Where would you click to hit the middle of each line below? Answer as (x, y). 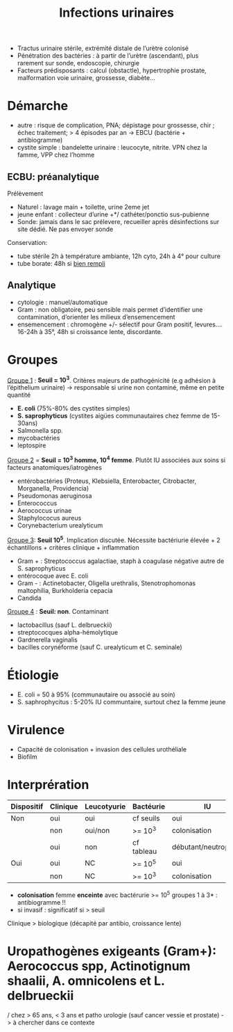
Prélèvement (25, 193)
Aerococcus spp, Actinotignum (99, 966)
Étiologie (33, 675)
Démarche (38, 106)
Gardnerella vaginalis (47, 640)
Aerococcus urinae (44, 510)
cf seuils (146, 818)
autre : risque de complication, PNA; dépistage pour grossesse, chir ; (116, 125)
